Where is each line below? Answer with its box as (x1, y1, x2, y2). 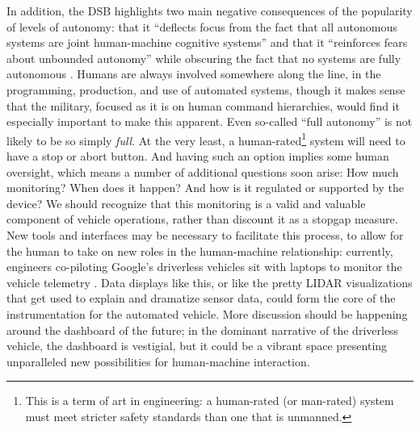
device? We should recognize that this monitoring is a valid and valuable (6, 194, 366, 211)
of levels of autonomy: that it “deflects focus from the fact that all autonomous (6, 18, 397, 35)
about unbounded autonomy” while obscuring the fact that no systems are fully (6, 49, 401, 66)
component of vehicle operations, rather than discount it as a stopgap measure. (6, 211, 398, 228)
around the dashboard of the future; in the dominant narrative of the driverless (6, 321, 399, 338)
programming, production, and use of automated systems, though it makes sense (6, 81, 405, 98)
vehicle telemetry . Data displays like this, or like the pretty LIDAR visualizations (6, 273, 413, 290)
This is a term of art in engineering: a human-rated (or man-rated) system (25, 392, 394, 409)
